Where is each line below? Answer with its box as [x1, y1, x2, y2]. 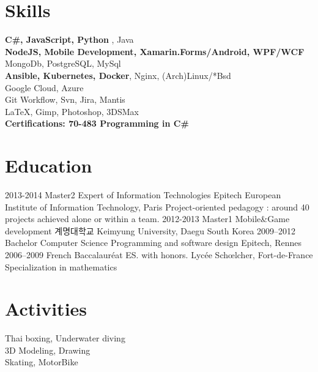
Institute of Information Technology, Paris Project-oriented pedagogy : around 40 [5, 200, 309, 213]
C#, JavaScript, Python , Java [5, 33, 134, 46]
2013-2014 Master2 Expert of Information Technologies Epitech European [5, 188, 281, 201]
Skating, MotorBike [5, 355, 78, 368]
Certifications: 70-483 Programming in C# [5, 117, 189, 130]
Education [5, 153, 92, 178]
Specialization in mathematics [5, 260, 117, 273]
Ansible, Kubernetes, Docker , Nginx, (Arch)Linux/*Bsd [5, 69, 231, 81]
